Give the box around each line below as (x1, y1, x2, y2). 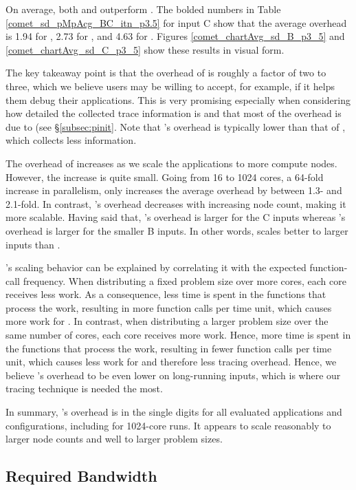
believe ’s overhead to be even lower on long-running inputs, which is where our (5, 367, 341, 382)
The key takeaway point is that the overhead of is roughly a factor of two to (5, 65, 326, 80)
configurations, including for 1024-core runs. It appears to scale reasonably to (5, 418, 331, 432)
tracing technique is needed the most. (5, 381, 163, 396)
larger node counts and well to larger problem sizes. (5, 432, 223, 446)
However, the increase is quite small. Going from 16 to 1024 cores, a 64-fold (5, 169, 324, 184)
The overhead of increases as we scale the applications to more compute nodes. (5, 156, 337, 170)
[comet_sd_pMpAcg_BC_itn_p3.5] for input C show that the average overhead (5, 15, 347, 30)
